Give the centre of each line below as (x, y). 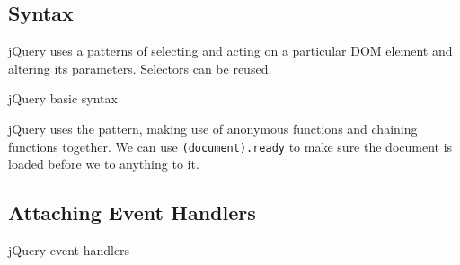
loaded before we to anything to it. (104, 164)
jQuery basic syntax (63, 98)
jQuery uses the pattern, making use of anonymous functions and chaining (213, 128)
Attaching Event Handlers (132, 212)
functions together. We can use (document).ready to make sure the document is (230, 146)
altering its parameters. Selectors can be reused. (140, 68)
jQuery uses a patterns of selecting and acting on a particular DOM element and (230, 51)
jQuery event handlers (69, 250)
